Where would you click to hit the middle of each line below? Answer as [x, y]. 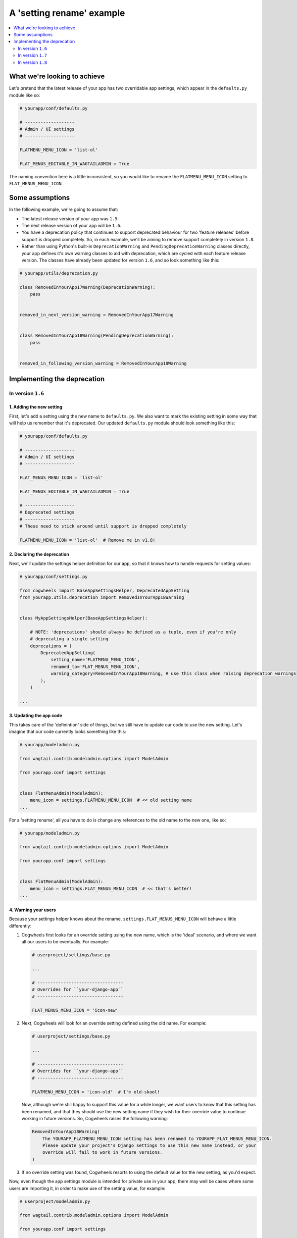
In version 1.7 [32, 55]
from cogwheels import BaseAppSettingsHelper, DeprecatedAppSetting [104, 590]
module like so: [25, 95]
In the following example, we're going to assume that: [64, 209]
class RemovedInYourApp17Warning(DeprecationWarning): [87, 287]
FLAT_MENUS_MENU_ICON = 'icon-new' [75, 1010]
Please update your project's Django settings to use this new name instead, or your [149, 1146]
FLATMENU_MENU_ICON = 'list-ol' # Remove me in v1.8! [87, 540]
